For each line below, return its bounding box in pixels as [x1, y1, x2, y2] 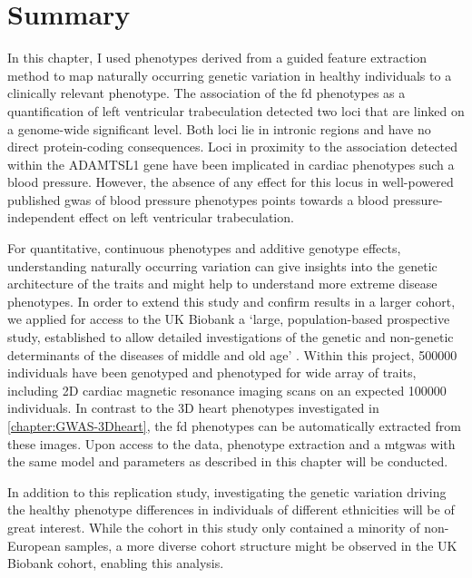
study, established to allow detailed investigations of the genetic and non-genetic [7, 328, 454, 347]
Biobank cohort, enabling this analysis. [7, 554, 224, 573]
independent [7, 208, 75, 227]
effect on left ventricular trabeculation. [79, 208, 294, 227]
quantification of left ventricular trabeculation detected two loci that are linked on [7, 101, 465, 120]
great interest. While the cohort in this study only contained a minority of [7, 517, 420, 536]
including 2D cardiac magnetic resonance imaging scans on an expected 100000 [7, 380, 447, 399]
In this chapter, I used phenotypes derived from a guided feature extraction [7, 48, 428, 67]
